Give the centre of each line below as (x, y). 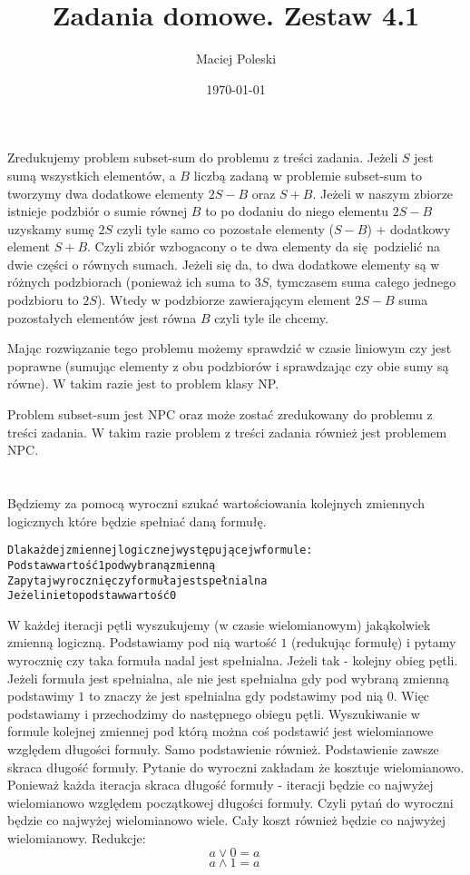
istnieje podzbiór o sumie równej (98, 211)
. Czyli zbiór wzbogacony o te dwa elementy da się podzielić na (264, 246)
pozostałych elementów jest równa (102, 317)
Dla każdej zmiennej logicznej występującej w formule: (160, 551)
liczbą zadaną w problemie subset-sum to (308, 175)
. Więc (411, 696)
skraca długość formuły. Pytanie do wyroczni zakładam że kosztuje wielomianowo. (236, 767)
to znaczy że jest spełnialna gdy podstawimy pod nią (236, 696)
